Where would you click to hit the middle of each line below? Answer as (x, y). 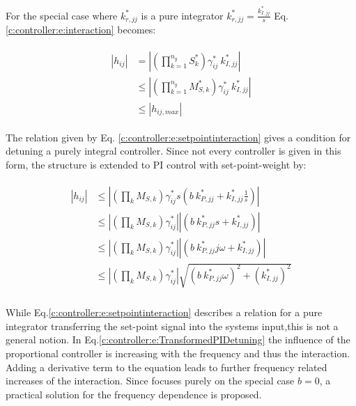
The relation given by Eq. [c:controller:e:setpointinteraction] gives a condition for (178, 137)
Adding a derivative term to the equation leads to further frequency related (167, 367)
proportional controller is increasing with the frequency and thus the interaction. (178, 353)
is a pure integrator (182, 15)
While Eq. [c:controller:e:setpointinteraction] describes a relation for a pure (164, 312)
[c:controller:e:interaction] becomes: (81, 29)
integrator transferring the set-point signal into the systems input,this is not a (172, 326)
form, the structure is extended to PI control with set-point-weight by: (156, 164)
